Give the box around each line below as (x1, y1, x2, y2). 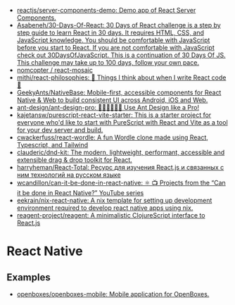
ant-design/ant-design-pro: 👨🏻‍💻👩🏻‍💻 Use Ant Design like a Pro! (16, 104, 200, 111)
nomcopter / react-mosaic (16, 66, 93, 74)
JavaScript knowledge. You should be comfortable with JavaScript (16, 36, 210, 44)
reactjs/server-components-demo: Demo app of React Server (16, 6, 196, 14)
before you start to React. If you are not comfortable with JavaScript (16, 44, 215, 51)
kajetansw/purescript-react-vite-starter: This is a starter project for (16, 111, 212, 119)
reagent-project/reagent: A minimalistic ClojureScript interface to (16, 211, 205, 219)
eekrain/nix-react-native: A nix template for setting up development (16, 197, 212, 204)
